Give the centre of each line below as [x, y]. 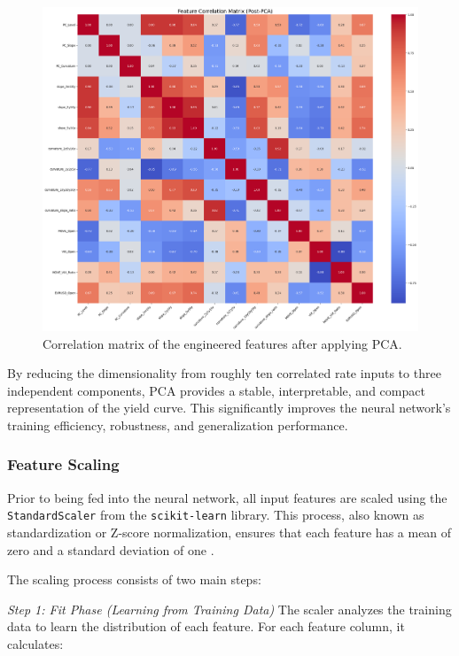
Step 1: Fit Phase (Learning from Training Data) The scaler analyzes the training [229, 609]
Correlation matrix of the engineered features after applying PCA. [222, 343]
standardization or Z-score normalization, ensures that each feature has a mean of [229, 532]
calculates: [35, 643]
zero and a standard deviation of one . [111, 549]
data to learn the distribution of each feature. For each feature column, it [206, 626]
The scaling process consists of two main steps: [134, 579]
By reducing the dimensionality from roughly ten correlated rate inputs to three [224, 373]
